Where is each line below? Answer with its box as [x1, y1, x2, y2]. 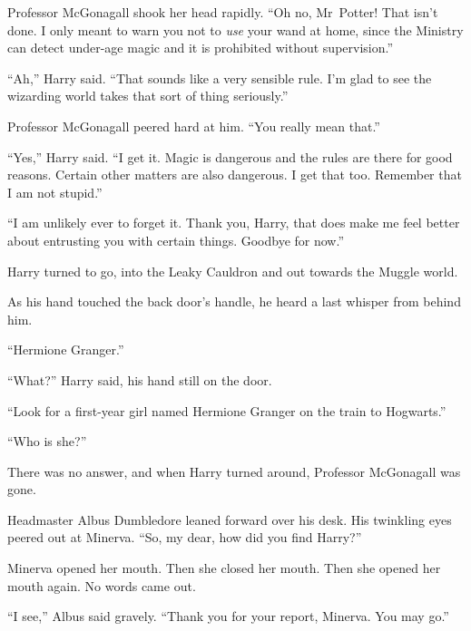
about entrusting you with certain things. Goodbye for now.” [7, 230, 345, 249]
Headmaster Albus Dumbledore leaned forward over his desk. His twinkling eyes [7, 510, 452, 529]
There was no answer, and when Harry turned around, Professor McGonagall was [7, 461, 461, 481]
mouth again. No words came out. [7, 576, 196, 595]
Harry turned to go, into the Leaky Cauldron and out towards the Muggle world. [7, 261, 458, 280]
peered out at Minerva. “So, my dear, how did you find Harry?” [7, 528, 362, 547]
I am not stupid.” [7, 182, 103, 201]
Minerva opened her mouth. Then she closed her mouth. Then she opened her [7, 558, 441, 578]
